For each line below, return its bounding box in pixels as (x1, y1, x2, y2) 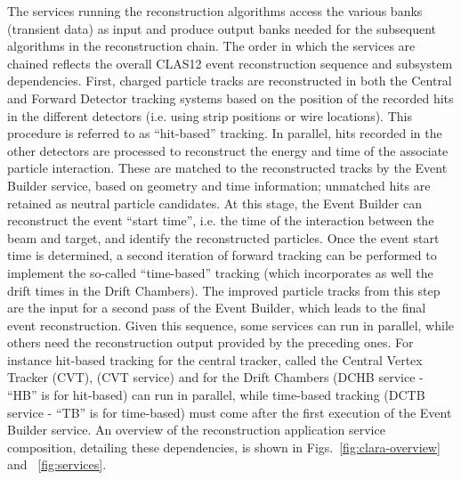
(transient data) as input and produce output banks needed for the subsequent (7, 19, 437, 37)
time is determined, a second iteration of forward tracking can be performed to (7, 246, 437, 264)
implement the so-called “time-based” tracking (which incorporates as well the (7, 263, 433, 281)
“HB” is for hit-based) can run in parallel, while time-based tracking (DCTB (7, 386, 425, 404)
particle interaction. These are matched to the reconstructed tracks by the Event (7, 159, 448, 177)
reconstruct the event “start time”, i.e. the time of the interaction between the (7, 211, 434, 230)
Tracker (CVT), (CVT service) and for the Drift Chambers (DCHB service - (7, 368, 424, 386)
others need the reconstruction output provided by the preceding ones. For (7, 333, 414, 352)
